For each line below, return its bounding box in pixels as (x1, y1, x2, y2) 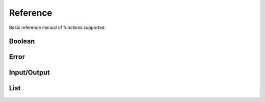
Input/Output (9, 69, 50, 77)
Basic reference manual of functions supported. (9, 25, 106, 30)
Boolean (9, 37, 35, 46)
